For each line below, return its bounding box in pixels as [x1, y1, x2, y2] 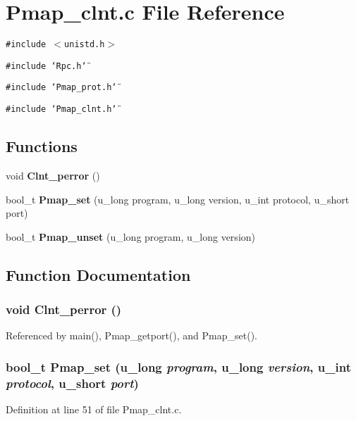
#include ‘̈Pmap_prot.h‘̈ [6, 82, 117, 93]
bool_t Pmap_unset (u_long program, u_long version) [6, 229, 255, 244]
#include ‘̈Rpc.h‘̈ [6, 61, 87, 71]
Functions [6, 135, 78, 157]
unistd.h [64, 39, 105, 50]
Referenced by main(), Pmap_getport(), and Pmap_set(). [6, 328, 257, 343]
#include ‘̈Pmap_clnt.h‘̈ [6, 104, 117, 115]
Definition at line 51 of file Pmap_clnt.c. [6, 402, 182, 417]
